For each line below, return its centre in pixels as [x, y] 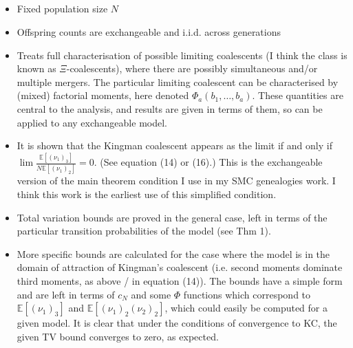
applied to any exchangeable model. [92, 122]
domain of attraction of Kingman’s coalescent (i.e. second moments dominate [180, 267]
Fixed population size [62, 9]
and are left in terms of [66, 294]
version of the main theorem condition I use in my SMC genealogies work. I [176, 181]
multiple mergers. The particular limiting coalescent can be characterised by [178, 81]
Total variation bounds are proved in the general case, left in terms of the [172, 217]
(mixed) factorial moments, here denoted [103, 95]
